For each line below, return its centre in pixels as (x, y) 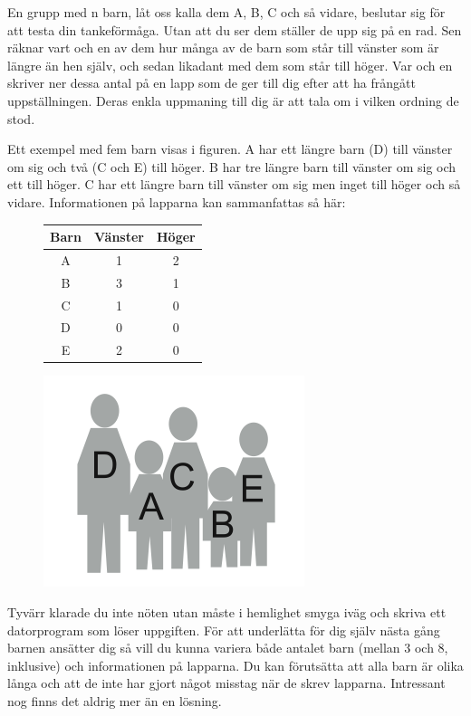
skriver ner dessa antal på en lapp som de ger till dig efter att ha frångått (211, 83)
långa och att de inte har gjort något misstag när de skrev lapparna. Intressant (226, 683)
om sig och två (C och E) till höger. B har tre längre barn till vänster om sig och (232, 166)
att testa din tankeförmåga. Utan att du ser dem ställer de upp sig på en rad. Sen (235, 29)
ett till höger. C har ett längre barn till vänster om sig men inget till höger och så (234, 184)
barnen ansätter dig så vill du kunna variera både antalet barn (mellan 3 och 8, (228, 648)
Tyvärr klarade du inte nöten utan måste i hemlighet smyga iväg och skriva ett (227, 611)
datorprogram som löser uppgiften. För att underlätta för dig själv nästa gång (224, 630)
